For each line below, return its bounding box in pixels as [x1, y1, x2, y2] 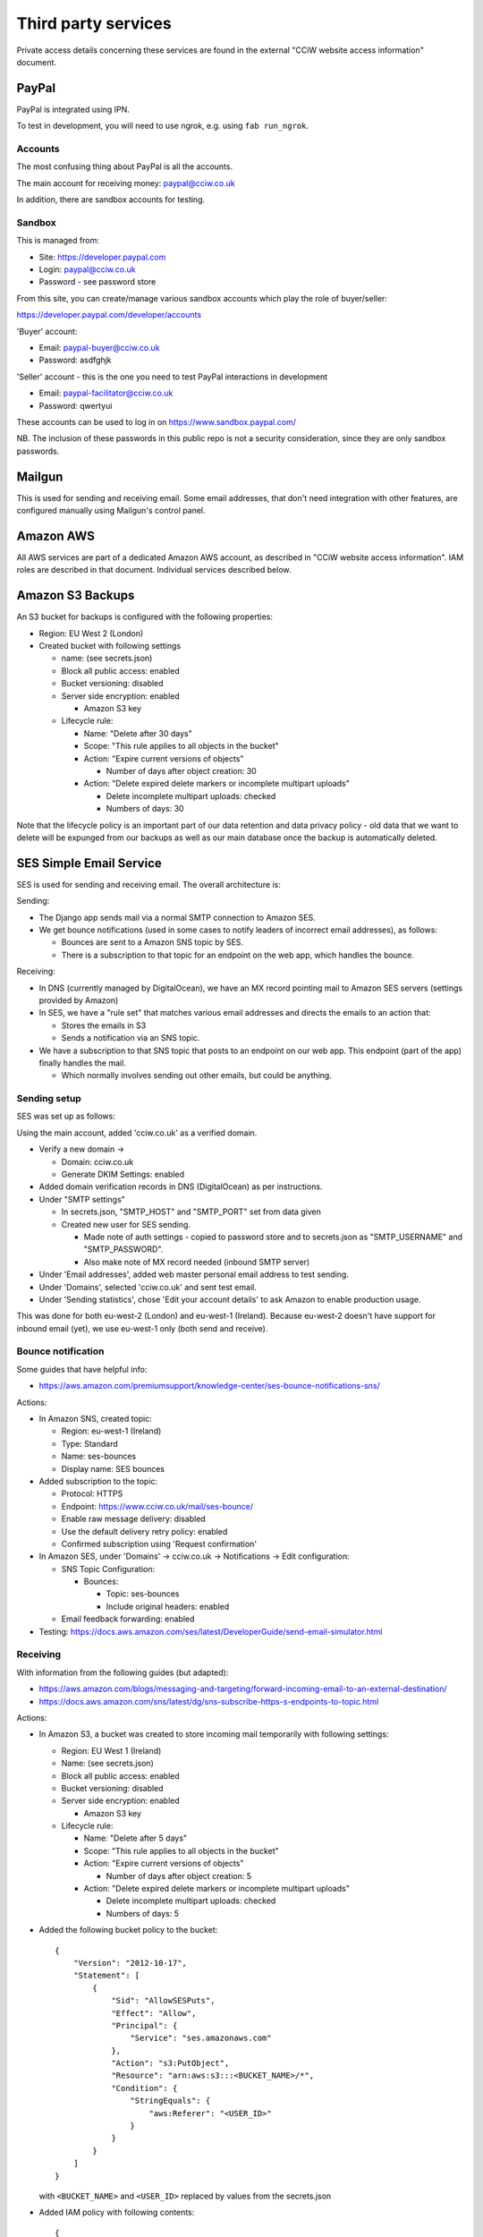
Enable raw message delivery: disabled [61, 1513, 206, 1525]
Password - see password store [38, 276, 157, 287]
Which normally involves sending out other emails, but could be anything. [61, 1070, 333, 1081]
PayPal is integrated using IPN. [16, 104, 130, 115]
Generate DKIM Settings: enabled [61, 1169, 185, 1179]
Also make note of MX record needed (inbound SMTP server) [83, 1256, 310, 1267]
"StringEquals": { [130, 2096, 211, 2106]
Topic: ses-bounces [106, 1588, 180, 1599]
